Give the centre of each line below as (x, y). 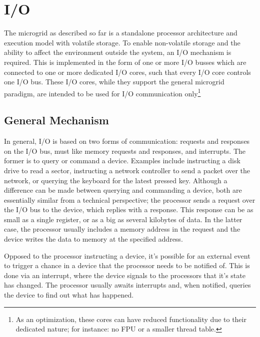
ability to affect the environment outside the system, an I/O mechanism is (118, 52)
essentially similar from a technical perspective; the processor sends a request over (130, 199)
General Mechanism (56, 120)
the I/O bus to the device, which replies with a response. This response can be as (129, 209)
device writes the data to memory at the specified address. (93, 239)
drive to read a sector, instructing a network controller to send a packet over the (127, 170)
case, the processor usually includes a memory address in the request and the (122, 229)
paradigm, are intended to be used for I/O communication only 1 (102, 92)
